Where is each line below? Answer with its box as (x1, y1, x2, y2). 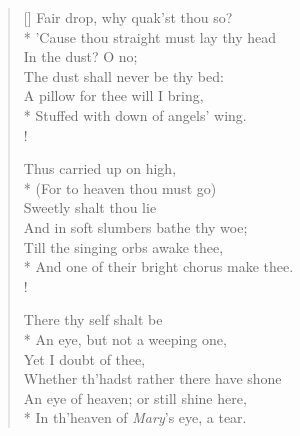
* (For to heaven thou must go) (23, 177, 217, 198)
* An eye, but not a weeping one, (23, 328, 227, 349)
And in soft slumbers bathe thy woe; (23, 216, 248, 237)
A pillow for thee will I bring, (23, 85, 204, 106)
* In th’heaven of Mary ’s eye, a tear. (23, 407, 247, 428)
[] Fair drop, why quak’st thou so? (23, 7, 233, 27)
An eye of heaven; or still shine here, (23, 387, 247, 408)
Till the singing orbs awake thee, (23, 236, 224, 257)
